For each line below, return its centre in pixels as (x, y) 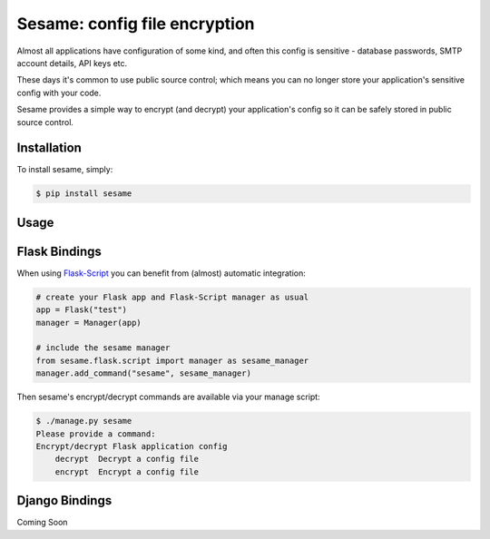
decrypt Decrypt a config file (127, 459)
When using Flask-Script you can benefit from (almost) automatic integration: (161, 273)
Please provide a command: (96, 434)
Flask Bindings (59, 251)
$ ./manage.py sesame (84, 421)
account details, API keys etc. (72, 63)
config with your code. (59, 93)
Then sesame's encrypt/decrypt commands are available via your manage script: (169, 397)
